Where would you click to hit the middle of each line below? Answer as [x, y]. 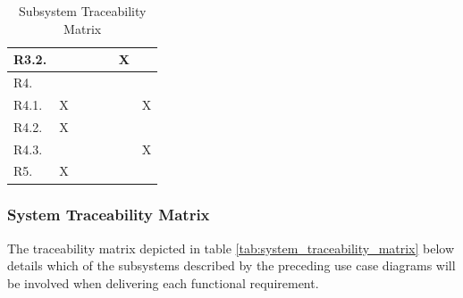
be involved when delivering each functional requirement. [163, 282]
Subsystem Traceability [82, 11]
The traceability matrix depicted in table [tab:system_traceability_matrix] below [231, 248]
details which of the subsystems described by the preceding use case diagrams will [231, 265]
